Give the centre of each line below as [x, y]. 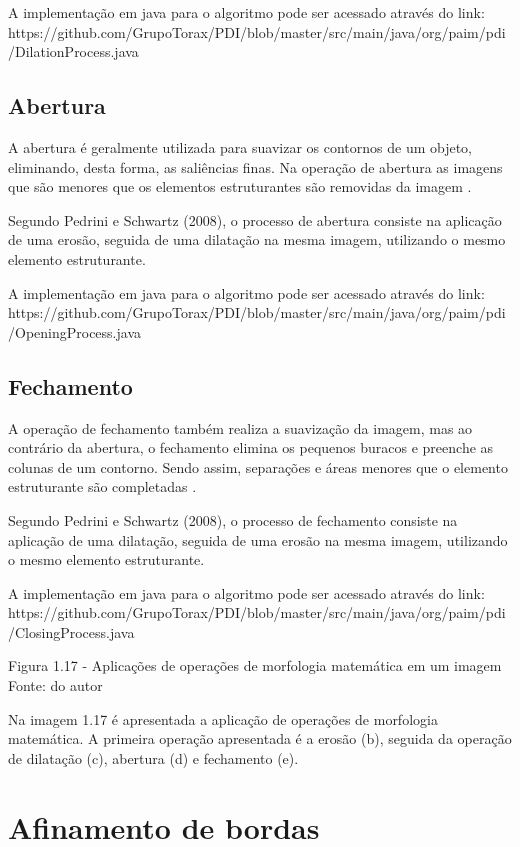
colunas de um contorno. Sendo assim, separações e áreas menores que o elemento [258, 466]
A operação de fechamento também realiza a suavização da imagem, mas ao [240, 427]
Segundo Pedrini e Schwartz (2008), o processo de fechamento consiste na [233, 519]
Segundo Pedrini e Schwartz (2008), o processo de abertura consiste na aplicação [255, 219]
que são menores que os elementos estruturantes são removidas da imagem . [240, 186]
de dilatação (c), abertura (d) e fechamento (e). [153, 757]
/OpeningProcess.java [75, 331]
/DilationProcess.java [73, 51]
